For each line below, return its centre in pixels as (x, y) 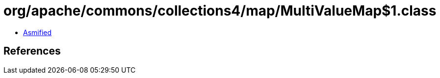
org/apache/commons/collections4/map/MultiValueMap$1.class (220, 11)
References (32, 51)
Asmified (38, 32)
